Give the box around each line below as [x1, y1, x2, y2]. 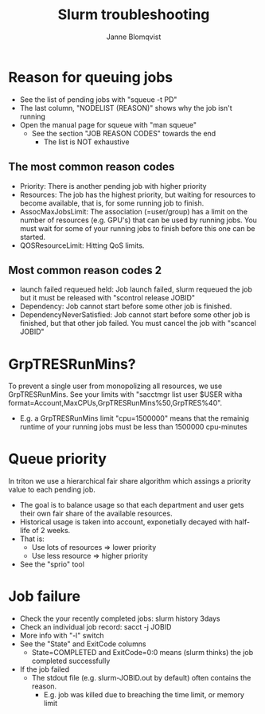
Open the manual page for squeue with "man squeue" [19, 120, 197, 129]
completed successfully [31, 656, 111, 666]
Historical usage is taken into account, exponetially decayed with [19, 517, 233, 527]
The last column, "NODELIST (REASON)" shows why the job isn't [19, 103, 232, 112]
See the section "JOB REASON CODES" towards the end [31, 128, 216, 138]
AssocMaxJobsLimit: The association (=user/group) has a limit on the [19, 206, 248, 216]
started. [19, 232, 46, 241]
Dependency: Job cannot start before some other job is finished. [19, 301, 232, 312]
